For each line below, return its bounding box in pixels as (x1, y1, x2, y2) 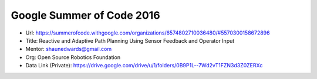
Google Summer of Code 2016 (11, 9, 161, 22)
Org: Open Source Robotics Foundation (25, 53, 120, 61)
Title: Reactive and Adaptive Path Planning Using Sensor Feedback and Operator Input (25, 37, 235, 44)
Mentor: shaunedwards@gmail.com (25, 46, 112, 53)
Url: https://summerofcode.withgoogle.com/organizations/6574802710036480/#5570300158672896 (25, 29, 270, 36)
